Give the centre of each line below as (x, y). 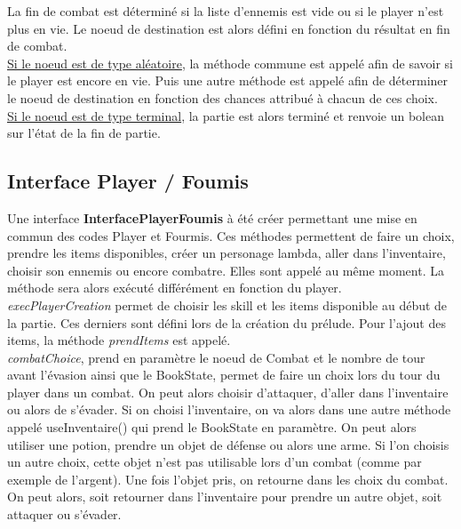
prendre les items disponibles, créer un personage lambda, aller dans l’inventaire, (227, 253)
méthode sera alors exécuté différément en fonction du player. (175, 288)
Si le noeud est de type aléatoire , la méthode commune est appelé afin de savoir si (230, 63)
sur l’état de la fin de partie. (84, 133)
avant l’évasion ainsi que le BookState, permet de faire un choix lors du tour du (224, 375)
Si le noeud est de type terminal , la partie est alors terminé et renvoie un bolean (226, 115)
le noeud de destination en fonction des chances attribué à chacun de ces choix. (223, 97)
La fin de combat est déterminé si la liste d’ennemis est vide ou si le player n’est (226, 11)
